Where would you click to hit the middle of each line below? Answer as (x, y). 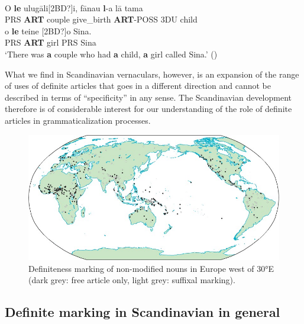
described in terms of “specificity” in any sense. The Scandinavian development (148, 97)
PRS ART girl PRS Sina (51, 42)
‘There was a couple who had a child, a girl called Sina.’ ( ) (111, 54)
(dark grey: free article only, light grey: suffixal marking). (132, 280)
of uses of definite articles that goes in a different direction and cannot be (138, 86)
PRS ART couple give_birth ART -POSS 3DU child (101, 19)
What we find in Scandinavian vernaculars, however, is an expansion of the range (152, 74)
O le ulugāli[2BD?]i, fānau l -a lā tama (74, 7)
